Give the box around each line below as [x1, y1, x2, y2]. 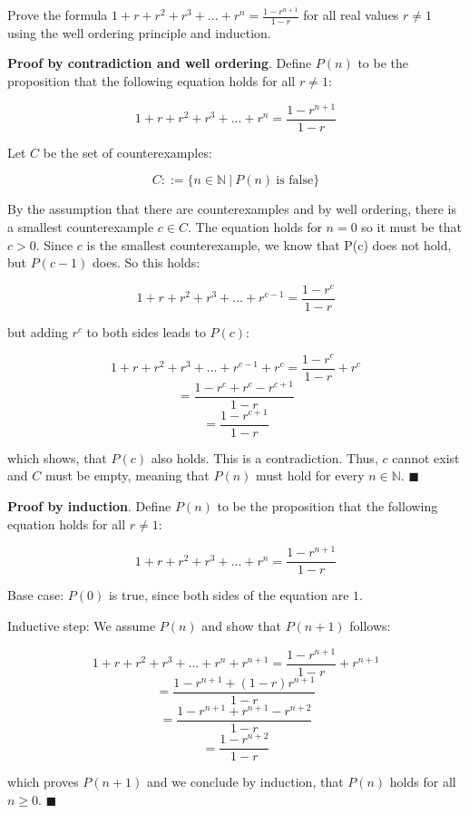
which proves [7, 772, 79, 791]
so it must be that [361, 217, 462, 236]
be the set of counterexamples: [43, 142, 212, 161]
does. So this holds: [93, 253, 200, 272]
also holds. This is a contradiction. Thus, [151, 448, 378, 467]
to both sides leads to [86, 322, 206, 341]
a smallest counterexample [7, 217, 154, 236]
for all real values [303, 5, 399, 24]
